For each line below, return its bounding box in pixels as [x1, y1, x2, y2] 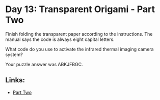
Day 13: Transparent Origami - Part [5, 4, 155, 15]
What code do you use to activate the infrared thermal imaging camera [5, 46, 154, 52]
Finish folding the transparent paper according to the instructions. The [5, 31, 153, 37]
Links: [5, 76, 25, 84]
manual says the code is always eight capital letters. [5, 36, 115, 42]
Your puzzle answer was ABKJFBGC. [5, 61, 83, 67]
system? [5, 52, 23, 58]
